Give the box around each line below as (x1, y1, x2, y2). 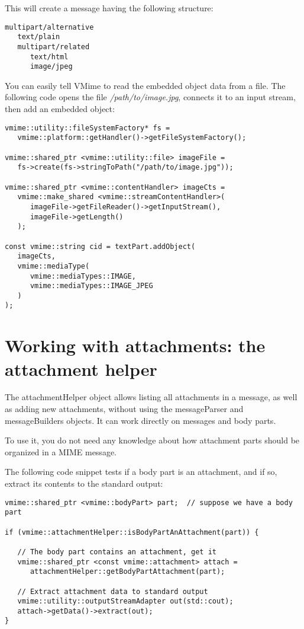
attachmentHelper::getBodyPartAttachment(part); (30, 567, 225, 576)
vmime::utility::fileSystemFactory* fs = (5, 123, 170, 132)
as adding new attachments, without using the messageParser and (5, 403, 244, 415)
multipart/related (17, 42, 90, 51)
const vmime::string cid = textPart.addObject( (5, 242, 196, 251)
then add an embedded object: (5, 103, 115, 115)
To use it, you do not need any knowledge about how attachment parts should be (5, 434, 300, 446)
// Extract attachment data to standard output (17, 587, 208, 596)
